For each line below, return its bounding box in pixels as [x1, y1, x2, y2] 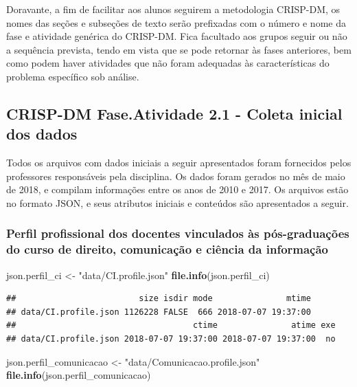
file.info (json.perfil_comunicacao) [6, 368, 151, 382]
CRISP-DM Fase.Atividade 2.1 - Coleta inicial [6, 102, 343, 124]
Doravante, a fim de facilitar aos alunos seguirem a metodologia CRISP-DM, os [6, 2, 341, 16]
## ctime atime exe [6, 320, 336, 331]
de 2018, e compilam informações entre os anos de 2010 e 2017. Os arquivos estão [6, 182, 349, 197]
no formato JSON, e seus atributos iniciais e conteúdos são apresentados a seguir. [6, 195, 349, 210]
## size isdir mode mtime [6, 294, 311, 304]
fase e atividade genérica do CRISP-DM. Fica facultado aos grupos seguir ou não [6, 29, 347, 43]
